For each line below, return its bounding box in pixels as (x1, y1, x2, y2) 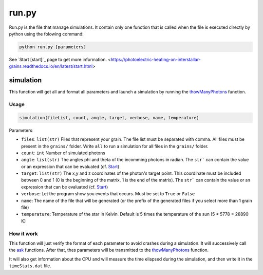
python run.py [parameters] (19, 44, 86, 50)
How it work (9, 230, 38, 237)
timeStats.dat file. (9, 263, 51, 269)
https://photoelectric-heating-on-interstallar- (110, 56, 201, 62)
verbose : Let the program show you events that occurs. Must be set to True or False (21, 191, 195, 197)
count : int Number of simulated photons (21, 150, 106, 156)
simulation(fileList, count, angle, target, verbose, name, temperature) (19, 115, 199, 120)
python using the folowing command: (9, 31, 84, 37)
